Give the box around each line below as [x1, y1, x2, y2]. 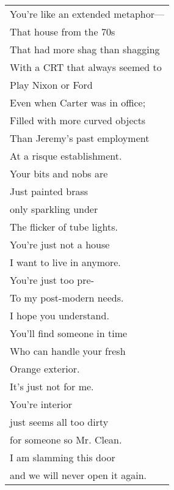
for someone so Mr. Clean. [10, 432, 122, 447]
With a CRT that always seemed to [10, 60, 162, 74]
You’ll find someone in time [10, 326, 128, 340]
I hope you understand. [10, 308, 109, 322]
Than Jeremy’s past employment [10, 131, 150, 145]
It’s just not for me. [10, 379, 94, 393]
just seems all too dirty [10, 415, 109, 429]
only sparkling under [10, 202, 98, 216]
